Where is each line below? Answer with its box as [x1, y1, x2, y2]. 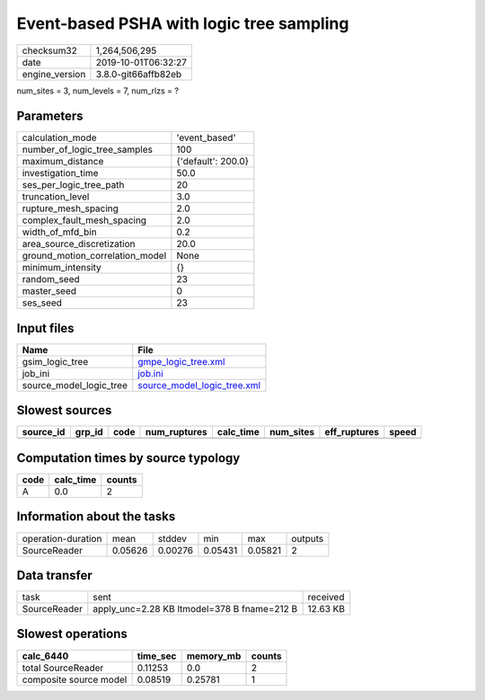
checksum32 [22, 44, 78, 57]
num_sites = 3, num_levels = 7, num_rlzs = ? [16, 85, 180, 96]
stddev [157, 532, 188, 545]
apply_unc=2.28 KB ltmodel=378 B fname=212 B [93, 603, 298, 616]
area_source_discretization [22, 238, 136, 251]
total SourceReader [22, 661, 104, 674]
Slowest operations [16, 626, 128, 642]
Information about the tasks [16, 509, 176, 525]
